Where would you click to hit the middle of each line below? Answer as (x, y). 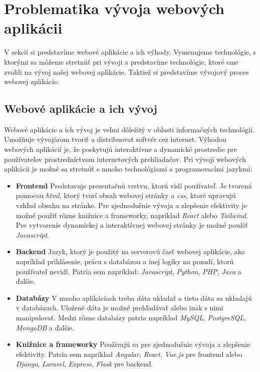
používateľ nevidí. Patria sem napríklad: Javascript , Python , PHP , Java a (128, 271)
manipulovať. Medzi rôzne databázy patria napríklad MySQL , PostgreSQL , (131, 317)
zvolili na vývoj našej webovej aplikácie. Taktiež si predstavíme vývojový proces (126, 71)
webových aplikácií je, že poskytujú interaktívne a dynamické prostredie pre (121, 149)
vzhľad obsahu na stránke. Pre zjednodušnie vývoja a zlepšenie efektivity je (131, 205)
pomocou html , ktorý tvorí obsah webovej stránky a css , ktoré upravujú (126, 195)
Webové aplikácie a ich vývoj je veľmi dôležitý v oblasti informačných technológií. (129, 129)
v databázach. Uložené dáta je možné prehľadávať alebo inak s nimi (119, 308)
